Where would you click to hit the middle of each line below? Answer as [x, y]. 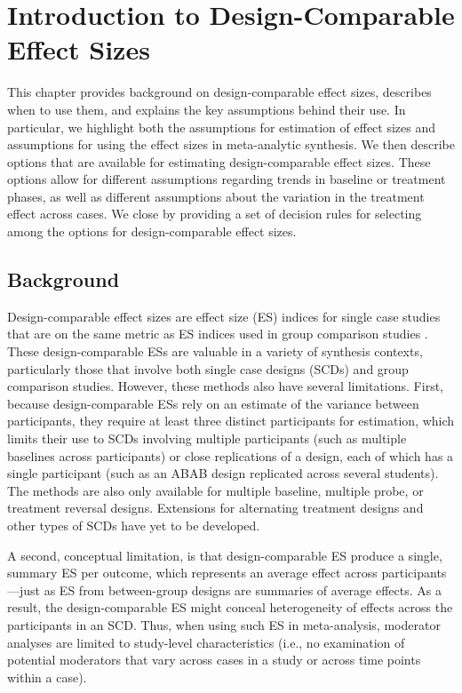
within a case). [47, 677]
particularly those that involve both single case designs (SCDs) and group [208, 368]
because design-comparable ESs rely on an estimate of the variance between [213, 403]
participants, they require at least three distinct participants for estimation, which [231, 421]
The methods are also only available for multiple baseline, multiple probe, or [215, 490]
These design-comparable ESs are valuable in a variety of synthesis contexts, [215, 351]
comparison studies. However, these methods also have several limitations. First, [225, 386]
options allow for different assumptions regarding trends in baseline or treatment [227, 179]
